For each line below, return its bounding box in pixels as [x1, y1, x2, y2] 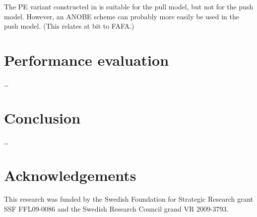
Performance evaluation [4, 49, 169, 70]
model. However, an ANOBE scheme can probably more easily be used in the [4, 11, 239, 21]
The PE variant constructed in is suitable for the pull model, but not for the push [4, 1, 254, 11]
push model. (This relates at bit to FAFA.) [4, 21, 134, 31]
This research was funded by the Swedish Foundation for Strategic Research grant [4, 194, 254, 204]
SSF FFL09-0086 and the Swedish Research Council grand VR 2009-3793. [4, 203, 229, 214]
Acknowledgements [4, 165, 136, 185]
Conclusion [4, 107, 81, 128]
